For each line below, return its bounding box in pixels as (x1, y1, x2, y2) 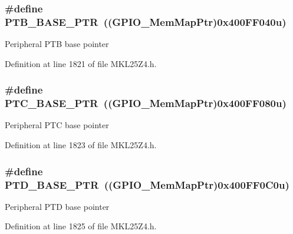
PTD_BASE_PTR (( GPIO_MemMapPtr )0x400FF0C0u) (5, 177, 289, 192)
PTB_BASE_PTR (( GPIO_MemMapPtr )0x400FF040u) (5, 14, 287, 29)
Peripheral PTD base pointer (5, 200, 110, 212)
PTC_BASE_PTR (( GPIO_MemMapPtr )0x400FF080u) (5, 96, 287, 111)
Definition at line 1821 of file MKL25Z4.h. (5, 57, 157, 69)
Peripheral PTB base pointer (5, 38, 109, 50)
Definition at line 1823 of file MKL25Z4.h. (5, 139, 157, 151)
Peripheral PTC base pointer (5, 119, 109, 131)
